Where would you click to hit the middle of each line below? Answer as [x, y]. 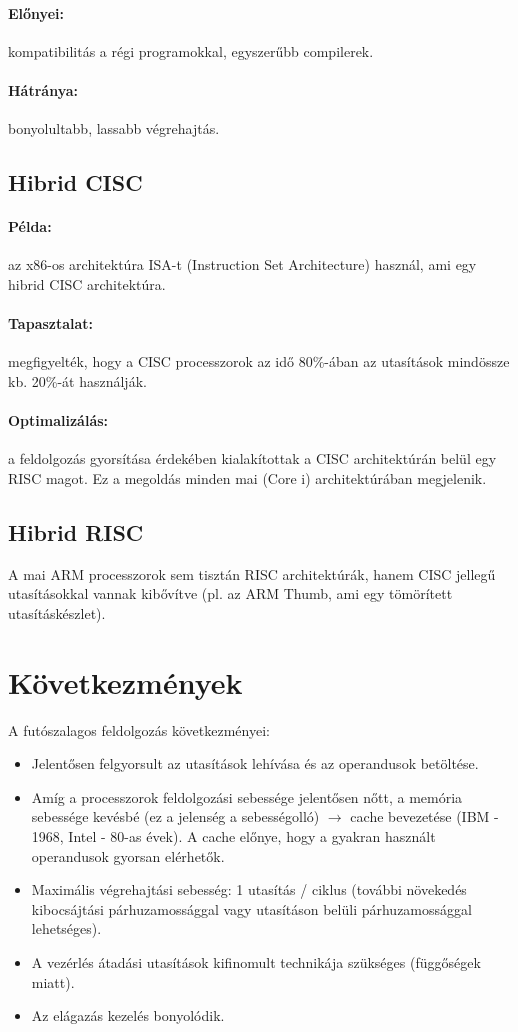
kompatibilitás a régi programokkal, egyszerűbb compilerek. [191, 50]
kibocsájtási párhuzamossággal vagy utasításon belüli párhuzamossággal [251, 908]
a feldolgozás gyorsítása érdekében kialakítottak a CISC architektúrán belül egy [252, 458]
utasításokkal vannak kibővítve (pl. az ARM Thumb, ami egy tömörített [230, 593]
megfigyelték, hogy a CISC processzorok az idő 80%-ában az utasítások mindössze [259, 361]
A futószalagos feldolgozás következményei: [139, 729]
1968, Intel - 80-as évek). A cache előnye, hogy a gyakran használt [233, 836]
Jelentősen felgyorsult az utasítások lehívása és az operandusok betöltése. [255, 763]
